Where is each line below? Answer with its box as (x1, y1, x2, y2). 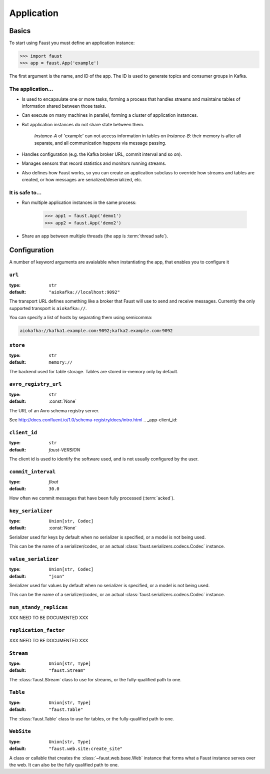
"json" (48, 574, 65, 579)
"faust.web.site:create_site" (48, 746, 123, 751)
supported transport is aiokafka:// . (9, 305, 87, 311)
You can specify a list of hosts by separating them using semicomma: (9, 315, 152, 321)
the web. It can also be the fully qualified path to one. (9, 761, 119, 767)
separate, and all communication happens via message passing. (34, 140, 166, 146)
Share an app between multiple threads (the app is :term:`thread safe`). (21, 233, 168, 239)
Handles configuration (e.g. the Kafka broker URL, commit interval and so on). (21, 151, 182, 157)
